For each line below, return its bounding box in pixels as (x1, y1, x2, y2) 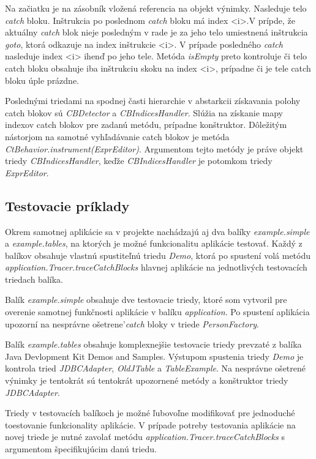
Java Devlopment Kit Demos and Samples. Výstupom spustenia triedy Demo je (5, 349, 304, 362)
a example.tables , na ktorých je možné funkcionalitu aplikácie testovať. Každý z (5, 237, 303, 250)
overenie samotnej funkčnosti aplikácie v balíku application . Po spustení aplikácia (5, 305, 310, 318)
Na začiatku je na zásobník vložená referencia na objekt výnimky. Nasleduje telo (5, 2, 307, 14)
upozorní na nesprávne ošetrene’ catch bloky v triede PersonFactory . (5, 317, 260, 330)
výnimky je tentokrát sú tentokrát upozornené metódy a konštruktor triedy (5, 374, 288, 387)
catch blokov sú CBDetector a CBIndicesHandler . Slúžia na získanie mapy (5, 106, 283, 119)
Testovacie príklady (5, 196, 130, 215)
